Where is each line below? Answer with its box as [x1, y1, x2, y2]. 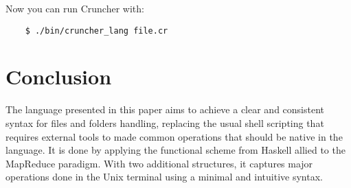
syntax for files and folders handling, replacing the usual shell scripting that [5, 115, 324, 130]
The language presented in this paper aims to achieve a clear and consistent [5, 102, 325, 117]
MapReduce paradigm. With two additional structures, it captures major [5, 156, 313, 170]
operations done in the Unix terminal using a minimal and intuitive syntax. [5, 169, 323, 184]
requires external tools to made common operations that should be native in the [5, 129, 343, 143]
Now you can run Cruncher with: [5, 1, 144, 15]
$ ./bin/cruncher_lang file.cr [25, 25, 168, 36]
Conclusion [5, 62, 112, 91]
